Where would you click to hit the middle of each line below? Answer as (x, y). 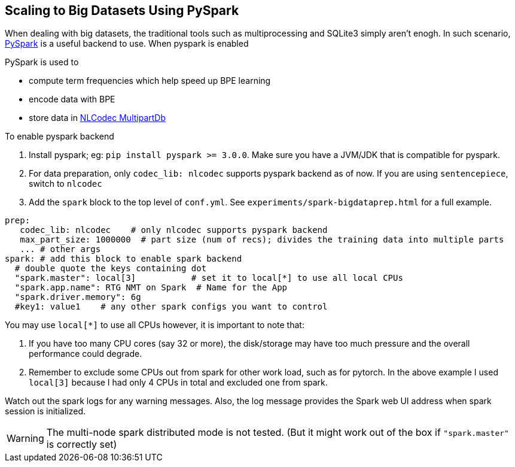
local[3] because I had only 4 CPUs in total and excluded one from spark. (178, 383)
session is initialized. (45, 411)
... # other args (60, 249)
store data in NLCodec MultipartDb (97, 118)
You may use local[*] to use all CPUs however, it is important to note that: (155, 325)
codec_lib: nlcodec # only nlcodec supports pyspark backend (174, 230)
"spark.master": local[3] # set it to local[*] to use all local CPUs (209, 278)
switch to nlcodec (65, 184)
